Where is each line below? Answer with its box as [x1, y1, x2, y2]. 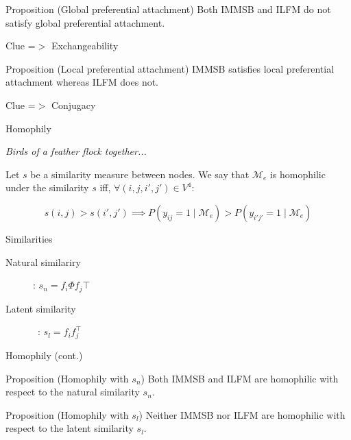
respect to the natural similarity [5, 384, 140, 399]
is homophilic [269, 167, 326, 181]
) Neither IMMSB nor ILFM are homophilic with [138, 407, 346, 421]
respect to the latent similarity [5, 421, 134, 435]
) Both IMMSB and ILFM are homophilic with [141, 371, 339, 385]
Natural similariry [5, 254, 81, 269]
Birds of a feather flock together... [5, 144, 147, 158]
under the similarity [5, 180, 89, 195]
